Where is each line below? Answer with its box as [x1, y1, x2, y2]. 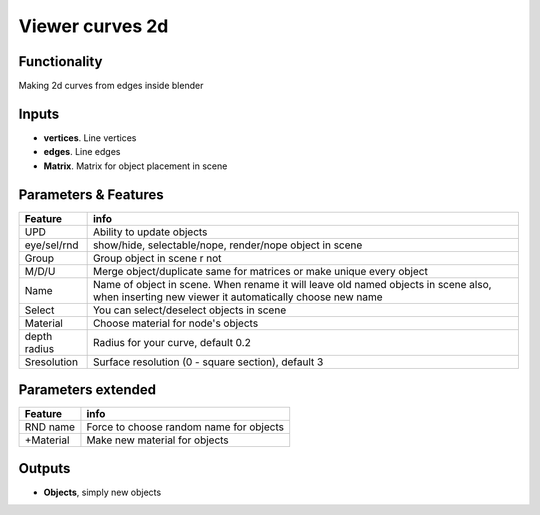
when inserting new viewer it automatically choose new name [92, 290, 384, 304]
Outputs [18, 460, 71, 477]
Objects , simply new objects [43, 486, 162, 498]
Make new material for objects [86, 433, 229, 447]
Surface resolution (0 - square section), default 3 [92, 355, 324, 369]
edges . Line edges [43, 146, 121, 158]
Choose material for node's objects [92, 316, 259, 330]
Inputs [18, 105, 60, 122]
